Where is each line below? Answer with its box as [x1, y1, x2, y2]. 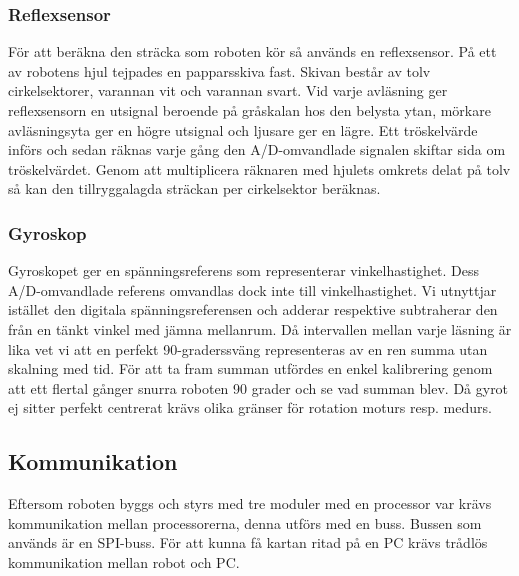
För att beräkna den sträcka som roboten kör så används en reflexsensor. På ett [8, 41, 497, 62]
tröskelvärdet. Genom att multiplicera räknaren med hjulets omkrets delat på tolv [8, 158, 511, 179]
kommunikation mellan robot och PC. [8, 551, 240, 572]
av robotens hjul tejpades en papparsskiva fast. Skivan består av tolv [8, 60, 431, 81]
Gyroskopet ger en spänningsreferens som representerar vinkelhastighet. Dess [8, 260, 480, 281]
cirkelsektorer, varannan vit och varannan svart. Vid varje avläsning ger [8, 80, 448, 101]
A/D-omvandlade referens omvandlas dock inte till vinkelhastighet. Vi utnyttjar [8, 279, 497, 300]
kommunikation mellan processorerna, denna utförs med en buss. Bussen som [8, 512, 482, 533]
